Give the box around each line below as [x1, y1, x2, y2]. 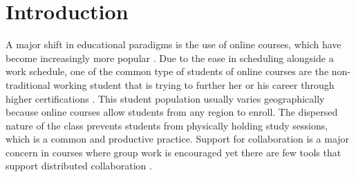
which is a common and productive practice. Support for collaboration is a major [6, 132, 350, 146]
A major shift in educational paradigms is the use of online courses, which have [6, 37, 341, 52]
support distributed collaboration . [6, 158, 152, 173]
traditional [6, 77, 50, 92]
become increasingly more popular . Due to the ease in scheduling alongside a [6, 50, 334, 65]
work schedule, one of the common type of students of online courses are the [6, 64, 329, 79]
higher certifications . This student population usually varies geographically [6, 91, 325, 105]
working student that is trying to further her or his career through [53, 77, 335, 92]
